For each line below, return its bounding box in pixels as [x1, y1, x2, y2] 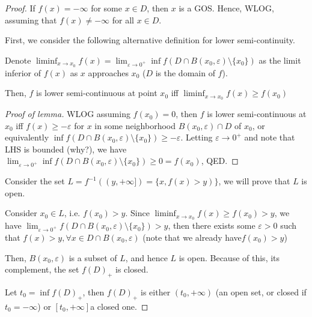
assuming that [5, 13, 57, 26]
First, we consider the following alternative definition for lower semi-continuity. [5, 34, 295, 46]
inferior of [5, 66, 41, 79]
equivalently [5, 131, 49, 143]
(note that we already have [142, 231, 242, 244]
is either [141, 286, 171, 298]
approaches [88, 66, 129, 79]
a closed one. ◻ [90, 300, 148, 312]
